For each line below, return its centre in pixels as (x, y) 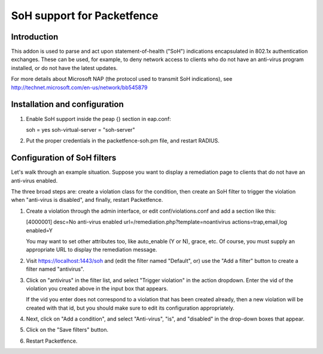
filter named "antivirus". (55, 269)
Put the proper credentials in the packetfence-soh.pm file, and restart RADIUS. (123, 141)
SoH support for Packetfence (85, 16)
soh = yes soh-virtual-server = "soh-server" (80, 129)
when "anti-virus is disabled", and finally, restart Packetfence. (87, 200)
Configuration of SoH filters (64, 158)
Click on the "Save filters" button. (67, 330)
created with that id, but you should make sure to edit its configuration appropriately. (130, 308)
